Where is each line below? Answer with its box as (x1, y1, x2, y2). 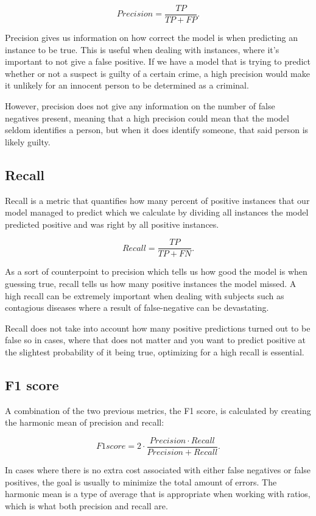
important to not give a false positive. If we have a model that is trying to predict (5, 55, 311, 68)
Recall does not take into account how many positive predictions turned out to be (5, 321, 311, 334)
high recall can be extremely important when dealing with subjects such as (5, 289, 284, 302)
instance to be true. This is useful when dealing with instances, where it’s (5, 43, 279, 56)
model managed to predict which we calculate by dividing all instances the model (5, 206, 309, 219)
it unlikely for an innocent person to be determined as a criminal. (5, 79, 249, 92)
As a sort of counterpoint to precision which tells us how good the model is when (5, 265, 307, 278)
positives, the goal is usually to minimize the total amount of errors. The (5, 475, 277, 488)
